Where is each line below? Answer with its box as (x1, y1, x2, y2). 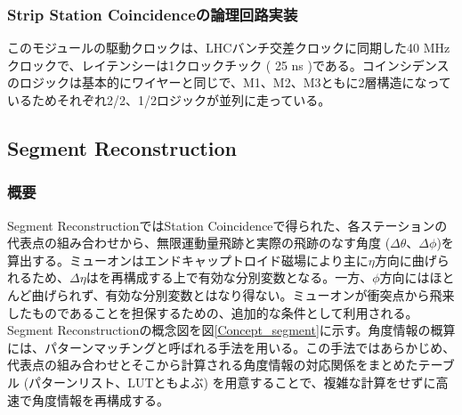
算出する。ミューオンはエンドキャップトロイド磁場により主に (7, 250, 369, 269)
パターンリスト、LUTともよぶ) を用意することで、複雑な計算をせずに (28, 372, 436, 391)
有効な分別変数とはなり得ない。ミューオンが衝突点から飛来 (105, 285, 455, 304)
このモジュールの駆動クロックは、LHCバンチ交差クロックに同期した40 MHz (7, 38, 450, 57)
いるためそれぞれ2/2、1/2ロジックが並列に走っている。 (7, 91, 331, 109)
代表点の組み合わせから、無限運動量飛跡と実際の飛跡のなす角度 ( (7, 233, 391, 252)
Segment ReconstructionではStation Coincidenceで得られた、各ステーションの (7, 216, 448, 234)
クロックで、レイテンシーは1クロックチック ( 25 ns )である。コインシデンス (7, 55, 450, 74)
